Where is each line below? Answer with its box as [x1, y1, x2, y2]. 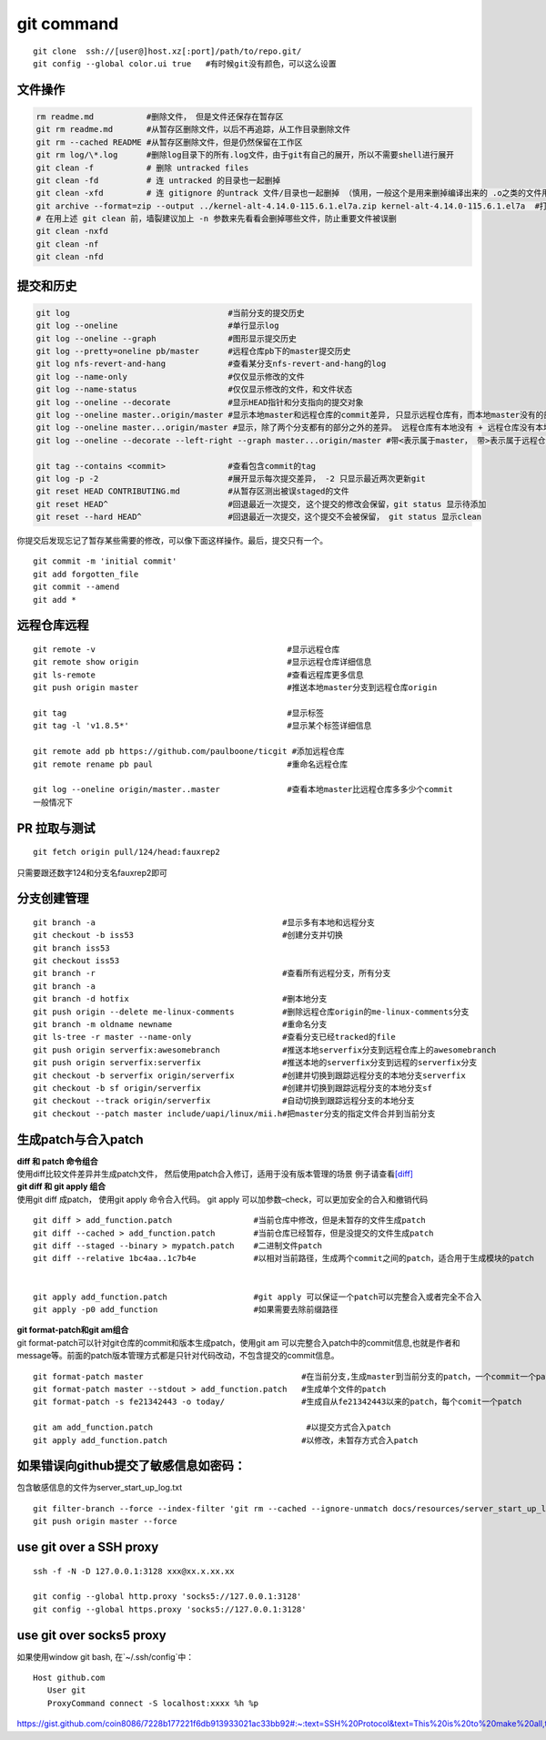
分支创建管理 [16, 890, 89, 906]
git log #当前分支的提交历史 [35, 308, 305, 318]
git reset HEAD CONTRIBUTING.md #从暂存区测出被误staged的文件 [35, 486, 349, 496]
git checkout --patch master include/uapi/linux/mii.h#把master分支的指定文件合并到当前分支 [33, 1108, 436, 1119]
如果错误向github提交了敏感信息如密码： [16, 1458, 247, 1474]
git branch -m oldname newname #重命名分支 [33, 1020, 328, 1030]
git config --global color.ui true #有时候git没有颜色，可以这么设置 [33, 58, 337, 68]
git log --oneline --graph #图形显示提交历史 [35, 333, 298, 343]
